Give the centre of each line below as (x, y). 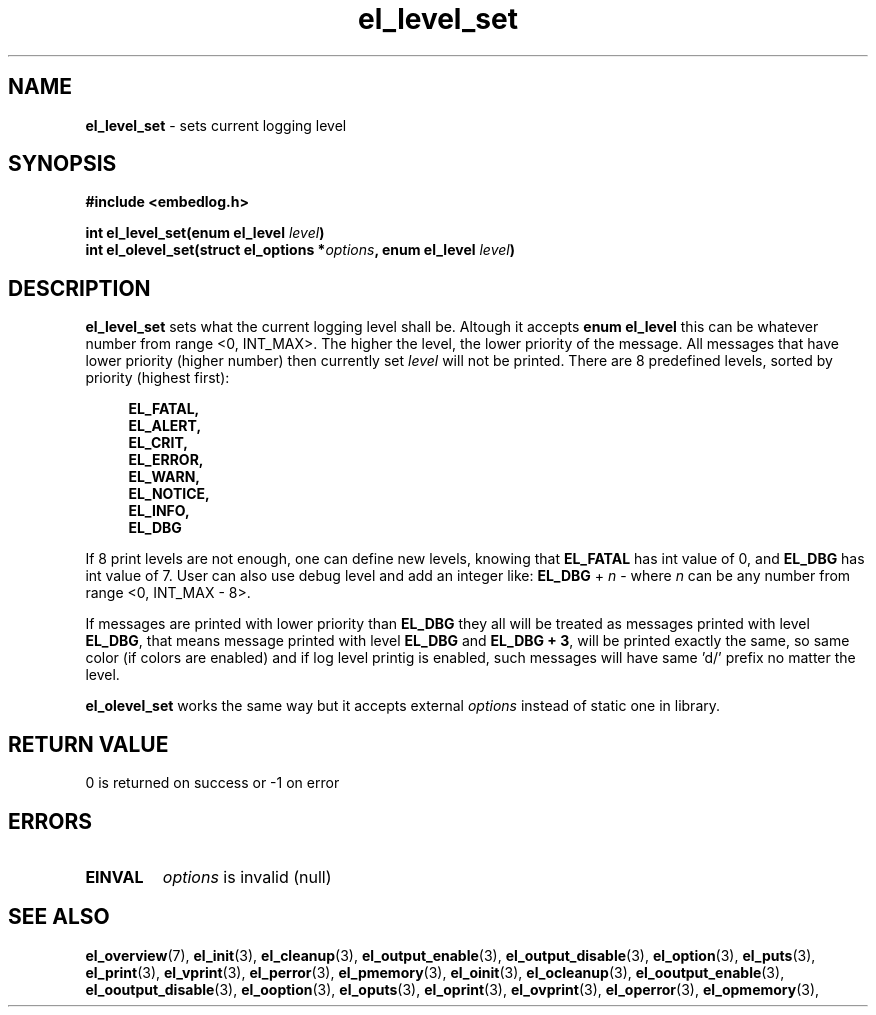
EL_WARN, (164, 477)
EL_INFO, (159, 511)
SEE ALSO (59, 917)
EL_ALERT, (165, 426)
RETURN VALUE (88, 744)
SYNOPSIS (62, 164)
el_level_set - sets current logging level (216, 125)
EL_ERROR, (166, 460)
